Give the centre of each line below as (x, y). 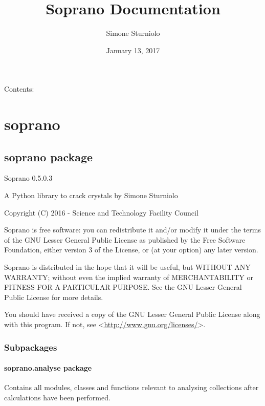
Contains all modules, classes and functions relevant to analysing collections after (131, 387)
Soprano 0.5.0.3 (28, 178)
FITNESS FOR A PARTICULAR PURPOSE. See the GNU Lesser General (123, 287)
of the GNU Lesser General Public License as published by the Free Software (125, 239)
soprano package (49, 156)
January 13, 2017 (133, 50)
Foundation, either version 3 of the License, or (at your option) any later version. (131, 250)
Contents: (19, 89)
